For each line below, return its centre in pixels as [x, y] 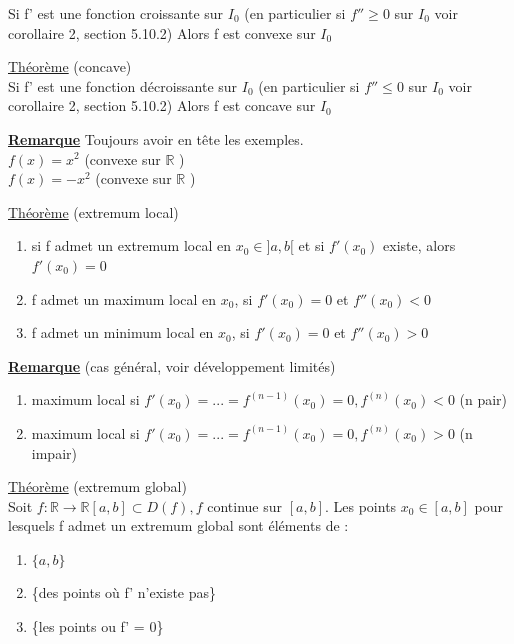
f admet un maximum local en [124, 298]
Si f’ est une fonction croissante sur [116, 13]
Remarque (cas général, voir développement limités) [172, 365]
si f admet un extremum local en [131, 245]
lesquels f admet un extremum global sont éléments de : [178, 525]
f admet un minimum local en [122, 332]
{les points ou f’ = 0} [97, 626]
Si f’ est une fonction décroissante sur [123, 85]
